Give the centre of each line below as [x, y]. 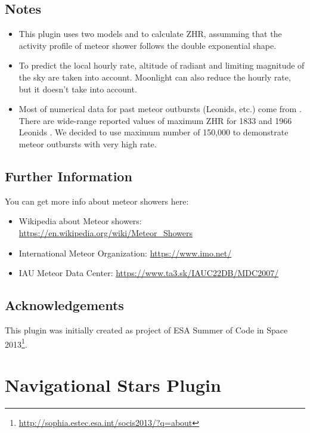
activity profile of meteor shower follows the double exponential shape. [148, 45]
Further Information [69, 176]
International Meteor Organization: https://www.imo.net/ [125, 253]
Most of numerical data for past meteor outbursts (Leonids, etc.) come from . [160, 109]
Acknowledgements [64, 305]
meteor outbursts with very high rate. [88, 143]
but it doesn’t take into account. [78, 89]
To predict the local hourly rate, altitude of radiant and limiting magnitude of [162, 65]
